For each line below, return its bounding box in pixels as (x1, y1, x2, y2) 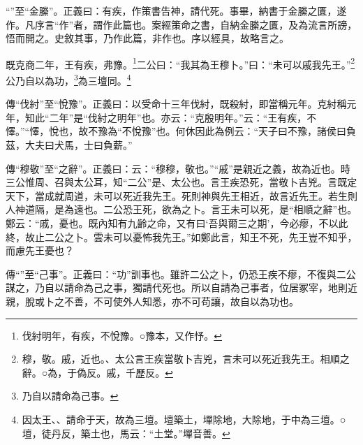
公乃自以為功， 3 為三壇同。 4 (6, 71, 131, 87)
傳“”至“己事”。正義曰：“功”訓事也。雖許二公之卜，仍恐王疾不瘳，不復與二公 (6, 266, 356, 281)
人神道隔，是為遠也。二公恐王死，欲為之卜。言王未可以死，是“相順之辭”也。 (6, 202, 357, 217)
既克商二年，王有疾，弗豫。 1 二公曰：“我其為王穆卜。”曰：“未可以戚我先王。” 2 (6, 54, 355, 71)
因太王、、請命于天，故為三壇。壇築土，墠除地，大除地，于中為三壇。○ (22, 411, 346, 426)
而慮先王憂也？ (6, 243, 74, 258)
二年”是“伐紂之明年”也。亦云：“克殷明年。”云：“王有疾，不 (49, 110, 317, 124)
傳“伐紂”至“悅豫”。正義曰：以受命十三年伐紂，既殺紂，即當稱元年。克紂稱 (6, 96, 347, 111)
